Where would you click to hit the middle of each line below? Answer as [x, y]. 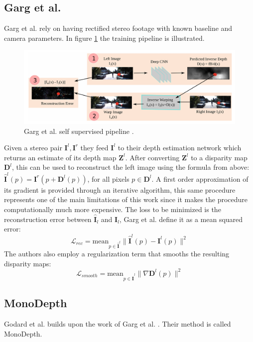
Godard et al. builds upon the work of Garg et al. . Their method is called [118, 324]
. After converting [152, 157]
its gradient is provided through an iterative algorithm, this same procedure [120, 189]
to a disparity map [219, 157]
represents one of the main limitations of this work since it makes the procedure [126, 199]
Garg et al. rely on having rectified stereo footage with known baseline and [118, 28]
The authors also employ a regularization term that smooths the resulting [117, 253]
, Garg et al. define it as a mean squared [181, 219]
